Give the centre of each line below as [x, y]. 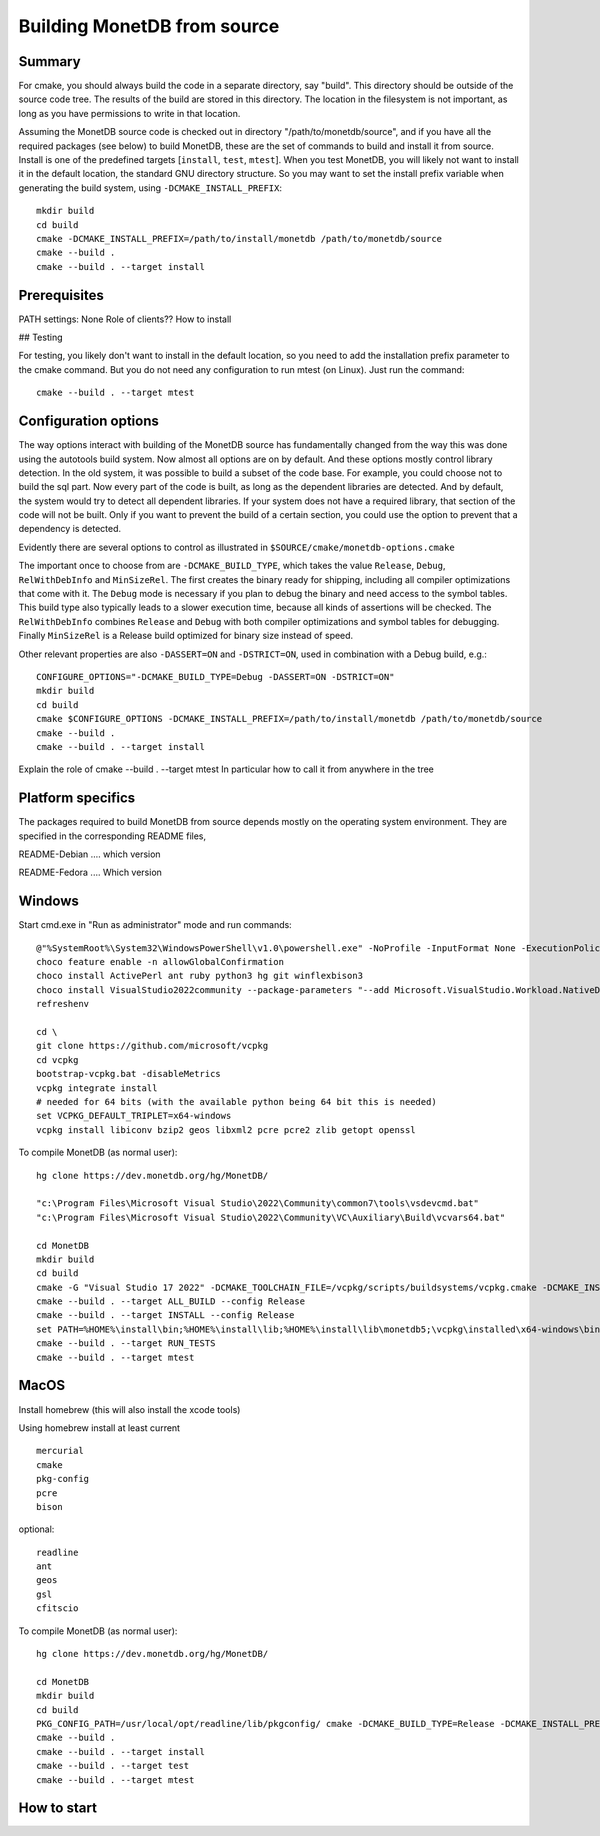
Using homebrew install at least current [99, 1427]
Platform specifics [77, 798]
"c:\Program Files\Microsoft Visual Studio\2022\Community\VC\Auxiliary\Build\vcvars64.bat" [271, 1217]
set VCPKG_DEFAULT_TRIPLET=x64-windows [134, 1116]
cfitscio [57, 1608]
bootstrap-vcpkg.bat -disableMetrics [129, 1074]
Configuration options [89, 421]
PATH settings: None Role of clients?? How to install [125, 319]
